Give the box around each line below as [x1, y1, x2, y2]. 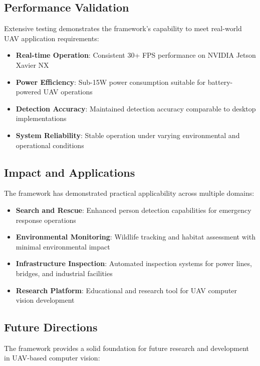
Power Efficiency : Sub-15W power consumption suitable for [16, 76, 206, 87]
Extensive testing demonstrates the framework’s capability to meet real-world [4, 23, 242, 34]
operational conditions [16, 140, 84, 150]
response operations [16, 214, 76, 225]
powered [16, 86, 42, 97]
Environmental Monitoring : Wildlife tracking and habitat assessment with [16, 231, 255, 242]
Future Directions [4, 319, 98, 335]
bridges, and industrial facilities [16, 268, 113, 278]
